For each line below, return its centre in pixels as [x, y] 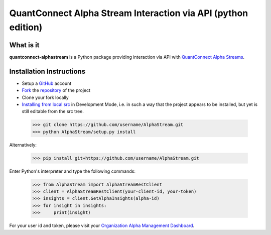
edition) [26, 27]
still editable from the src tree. [53, 111]
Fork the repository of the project [56, 90]
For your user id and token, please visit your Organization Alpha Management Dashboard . [102, 225]
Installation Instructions [47, 71]
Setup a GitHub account [47, 83]
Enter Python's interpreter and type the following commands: [72, 171]
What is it [24, 45]
